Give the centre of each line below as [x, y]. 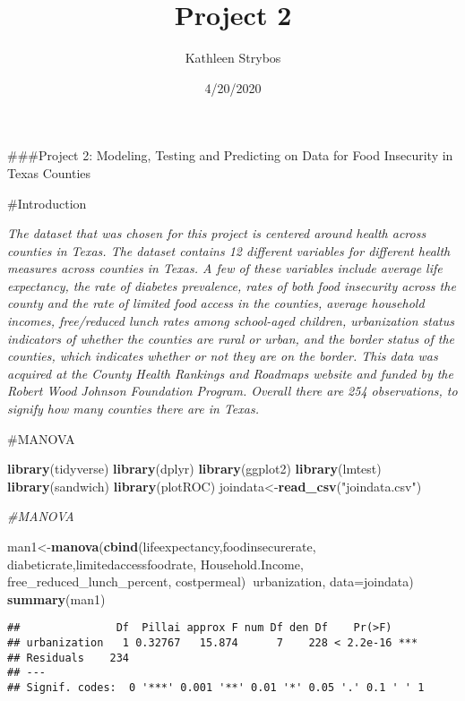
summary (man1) [56, 598]
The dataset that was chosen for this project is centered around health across [217, 233]
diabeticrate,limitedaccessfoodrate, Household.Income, [155, 564]
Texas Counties [49, 172]
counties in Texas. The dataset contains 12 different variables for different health [229, 250]
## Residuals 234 [69, 658]
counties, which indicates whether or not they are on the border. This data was [223, 356]
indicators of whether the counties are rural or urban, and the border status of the [231, 338]
